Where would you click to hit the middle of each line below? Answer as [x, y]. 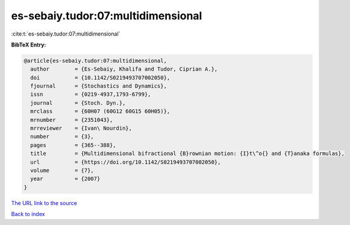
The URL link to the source [44, 203]
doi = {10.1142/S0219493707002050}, [100, 78]
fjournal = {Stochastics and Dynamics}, [98, 86]
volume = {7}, [62, 170]
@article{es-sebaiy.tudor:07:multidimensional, [95, 61]
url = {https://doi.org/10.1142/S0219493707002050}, [126, 162]
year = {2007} [65, 179]
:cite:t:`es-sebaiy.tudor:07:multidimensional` [66, 34]
